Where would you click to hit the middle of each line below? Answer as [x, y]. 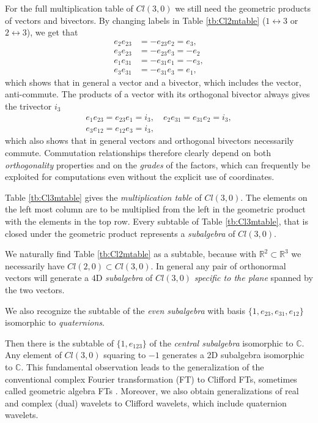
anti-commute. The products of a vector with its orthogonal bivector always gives [157, 94]
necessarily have [35, 265]
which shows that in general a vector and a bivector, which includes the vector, [153, 82]
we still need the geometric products [243, 8]
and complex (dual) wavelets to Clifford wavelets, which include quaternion [146, 402]
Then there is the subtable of [59, 343]
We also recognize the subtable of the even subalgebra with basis [125, 310]
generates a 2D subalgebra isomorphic [233, 355]
